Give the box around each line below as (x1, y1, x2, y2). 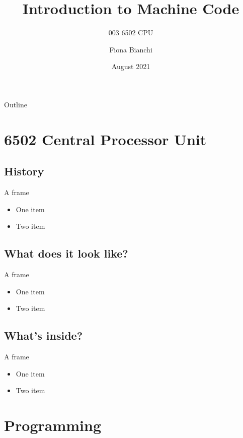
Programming (4, 415, 101, 435)
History (4, 163, 44, 179)
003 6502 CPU (108, 27, 153, 38)
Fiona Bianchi (109, 44, 152, 54)
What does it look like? (4, 245, 128, 261)
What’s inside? (4, 328, 83, 343)
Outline (4, 99, 27, 109)
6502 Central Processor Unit (4, 129, 207, 149)
